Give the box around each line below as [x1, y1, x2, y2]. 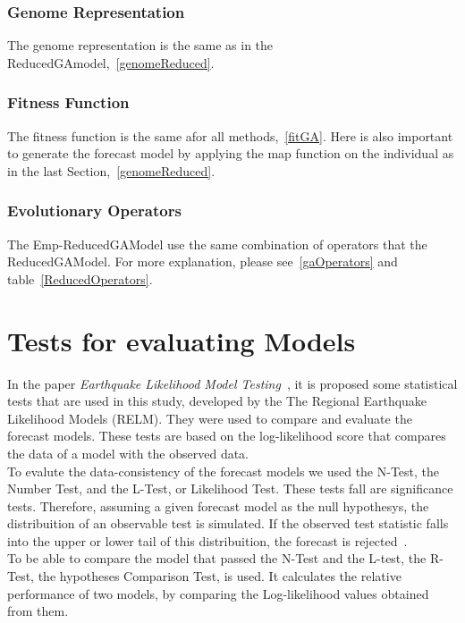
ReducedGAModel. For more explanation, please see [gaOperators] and [7, 252, 398, 271]
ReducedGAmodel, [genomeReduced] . [7, 53, 215, 72]
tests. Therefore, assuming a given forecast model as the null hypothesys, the [7, 496, 429, 515]
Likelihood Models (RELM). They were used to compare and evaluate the [7, 408, 412, 427]
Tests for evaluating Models [7, 322, 356, 358]
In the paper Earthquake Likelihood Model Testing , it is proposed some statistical [7, 374, 458, 392]
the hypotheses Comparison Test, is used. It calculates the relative [38, 567, 402, 585]
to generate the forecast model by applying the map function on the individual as [7, 144, 454, 163]
